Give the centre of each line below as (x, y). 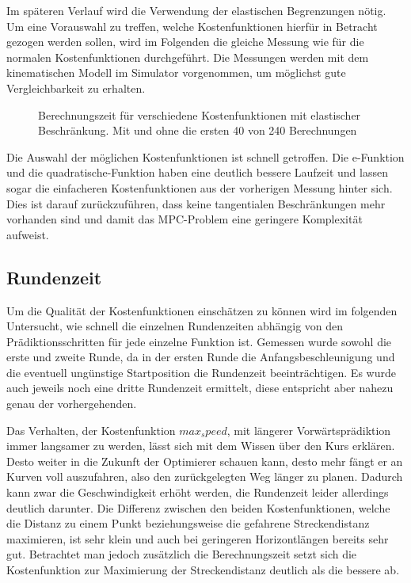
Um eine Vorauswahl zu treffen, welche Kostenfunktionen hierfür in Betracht (192, 26)
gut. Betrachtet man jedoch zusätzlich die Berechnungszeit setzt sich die (182, 554)
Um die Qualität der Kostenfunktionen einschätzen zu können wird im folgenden (202, 310)
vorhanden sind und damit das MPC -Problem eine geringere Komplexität (185, 219)
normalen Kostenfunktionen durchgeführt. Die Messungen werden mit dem (188, 57)
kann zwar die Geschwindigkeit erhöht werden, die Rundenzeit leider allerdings (198, 492)
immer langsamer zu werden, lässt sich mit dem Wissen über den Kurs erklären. (201, 446)
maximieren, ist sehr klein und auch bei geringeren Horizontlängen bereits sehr (198, 538)
